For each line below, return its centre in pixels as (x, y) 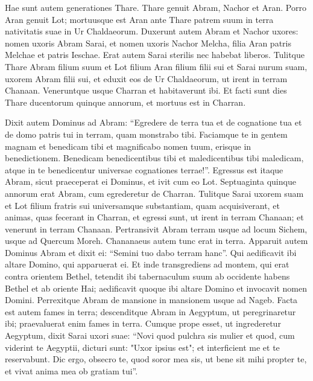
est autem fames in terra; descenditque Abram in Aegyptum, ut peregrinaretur (150, 311)
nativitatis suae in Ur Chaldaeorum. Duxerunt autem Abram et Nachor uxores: (152, 31)
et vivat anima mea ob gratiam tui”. (71, 370)
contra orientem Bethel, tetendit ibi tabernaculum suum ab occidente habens (147, 276)
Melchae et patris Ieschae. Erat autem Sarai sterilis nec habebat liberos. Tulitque (155, 55)
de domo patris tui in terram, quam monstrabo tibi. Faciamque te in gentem (146, 134)
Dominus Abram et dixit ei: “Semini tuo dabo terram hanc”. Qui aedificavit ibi (151, 252)
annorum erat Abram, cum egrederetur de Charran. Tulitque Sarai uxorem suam (154, 193)
